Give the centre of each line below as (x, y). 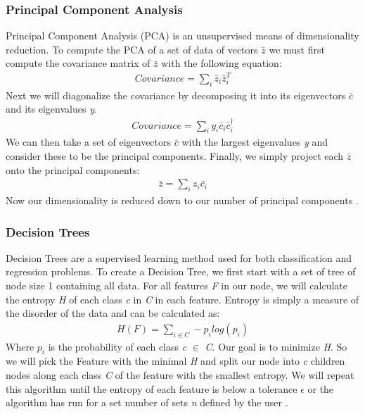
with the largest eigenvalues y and (255, 142)
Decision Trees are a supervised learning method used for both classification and (179, 257)
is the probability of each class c (117, 346)
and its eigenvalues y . (51, 109)
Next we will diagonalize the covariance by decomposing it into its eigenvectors (176, 95)
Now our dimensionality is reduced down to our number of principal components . (182, 200)
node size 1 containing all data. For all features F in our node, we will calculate (177, 285)
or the (321, 388)
